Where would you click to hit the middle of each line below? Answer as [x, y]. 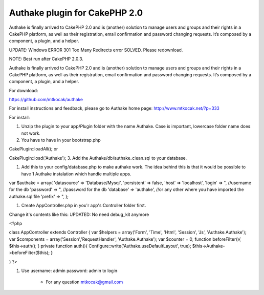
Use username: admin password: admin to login [69, 271]
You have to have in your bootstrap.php [61, 140]
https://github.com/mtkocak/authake [46, 100]
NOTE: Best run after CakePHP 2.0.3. [46, 59]
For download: [24, 90]
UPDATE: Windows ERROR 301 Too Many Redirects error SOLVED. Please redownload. [96, 50]
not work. [31, 133]
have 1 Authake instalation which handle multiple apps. [76, 174]
